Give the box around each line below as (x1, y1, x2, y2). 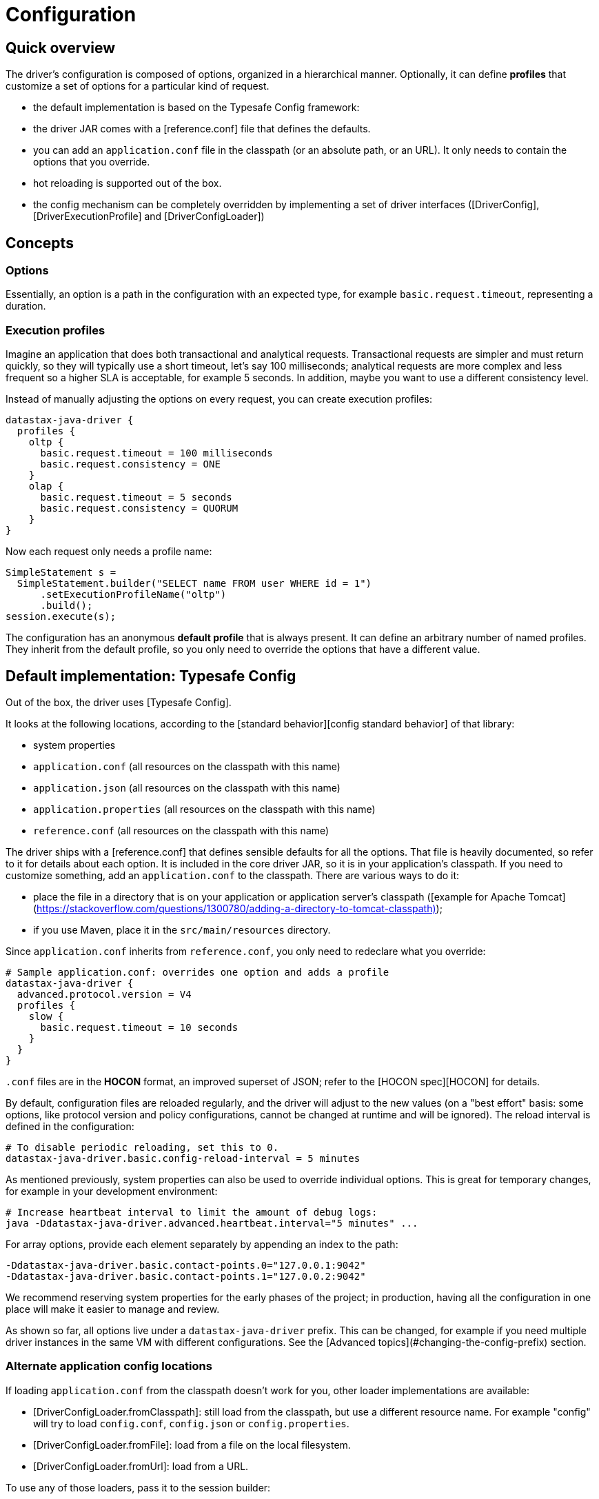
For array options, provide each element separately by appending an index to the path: (6, 1238, 398, 1250)
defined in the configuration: (6, 1120, 134, 1132)
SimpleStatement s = (6, 567, 116, 579)
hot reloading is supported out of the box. (33, 177, 222, 190)
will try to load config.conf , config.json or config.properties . (33, 1417, 349, 1429)
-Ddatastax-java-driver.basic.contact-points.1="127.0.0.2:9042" (6, 1270, 366, 1282)
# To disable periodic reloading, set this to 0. (6, 1141, 279, 1153)
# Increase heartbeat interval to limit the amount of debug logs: (6, 1206, 378, 1218)
